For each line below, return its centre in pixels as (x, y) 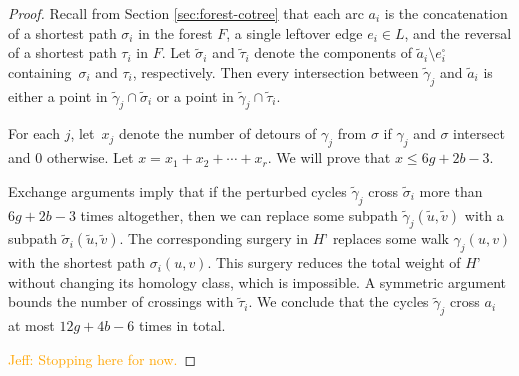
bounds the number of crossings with (121, 301)
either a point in (58, 95)
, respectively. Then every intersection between (275, 71)
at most (31, 325)
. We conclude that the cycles (338, 301)
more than (451, 190)
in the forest (175, 32)
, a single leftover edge (294, 32)
